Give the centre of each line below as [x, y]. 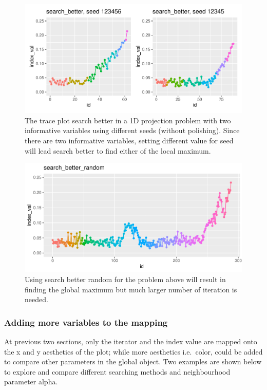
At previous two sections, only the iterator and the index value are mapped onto [131, 341]
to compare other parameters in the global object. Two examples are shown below [133, 361]
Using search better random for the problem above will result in [125, 279]
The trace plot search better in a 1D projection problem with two [128, 120]
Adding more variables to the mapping [86, 322]
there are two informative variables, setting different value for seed [129, 140]
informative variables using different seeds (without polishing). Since [132, 130]
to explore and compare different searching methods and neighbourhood [117, 371]
